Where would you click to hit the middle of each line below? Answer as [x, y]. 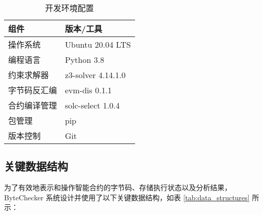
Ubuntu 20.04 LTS [98, 44]
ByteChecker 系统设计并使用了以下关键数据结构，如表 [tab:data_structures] [127, 197]
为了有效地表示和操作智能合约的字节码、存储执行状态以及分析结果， [118, 187]
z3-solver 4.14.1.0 [95, 75]
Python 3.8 [85, 59]
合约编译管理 [33, 105]
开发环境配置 [69, 8]
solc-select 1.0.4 [92, 105]
